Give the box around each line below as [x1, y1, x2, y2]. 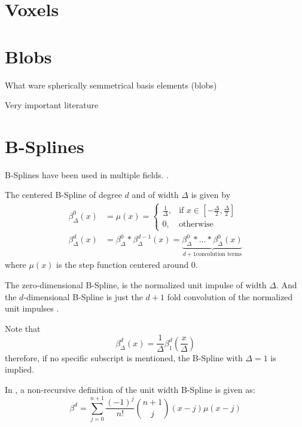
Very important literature [5, 99, 99, 111]
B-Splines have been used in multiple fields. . [5, 168, 169, 181]
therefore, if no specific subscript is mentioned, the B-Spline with [5, 351, 243, 364]
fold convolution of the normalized [167, 290, 293, 303]
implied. [5, 363, 35, 376]
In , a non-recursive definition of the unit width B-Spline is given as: [5, 383, 255, 395]
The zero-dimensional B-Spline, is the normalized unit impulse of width [5, 278, 267, 291]
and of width [132, 188, 179, 201]
